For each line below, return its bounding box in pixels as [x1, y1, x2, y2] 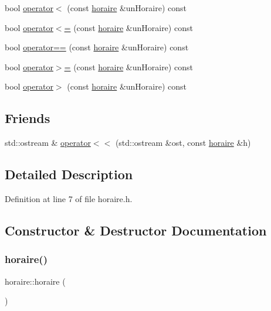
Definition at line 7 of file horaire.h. [5, 192, 133, 204]
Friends [5, 109, 50, 127]
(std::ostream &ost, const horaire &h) [115, 136, 251, 149]
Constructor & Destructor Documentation [5, 221, 267, 239]
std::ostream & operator [5, 136, 91, 149]
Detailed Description [5, 165, 133, 183]
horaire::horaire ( [5, 275, 66, 287]
